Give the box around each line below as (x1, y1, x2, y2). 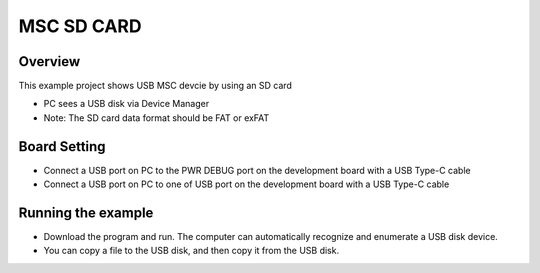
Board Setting (18, 138, 106, 155)
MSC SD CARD (18, 15, 142, 37)
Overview (18, 53, 81, 70)
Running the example (18, 204, 154, 221)
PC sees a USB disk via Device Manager (43, 98, 210, 110)
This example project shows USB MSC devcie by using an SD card (18, 80, 292, 92)
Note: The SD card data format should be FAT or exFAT (43, 111, 270, 124)
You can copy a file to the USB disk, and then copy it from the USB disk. (43, 245, 340, 257)
